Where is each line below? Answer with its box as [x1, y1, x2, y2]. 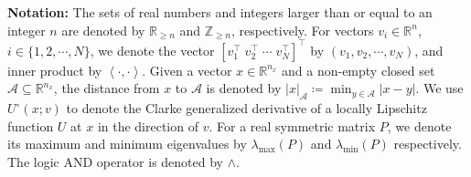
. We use [415, 78, 464, 98]
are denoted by [61, 20, 145, 39]
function [7, 116, 54, 135]
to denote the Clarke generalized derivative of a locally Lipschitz [66, 99, 427, 118]
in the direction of [97, 116, 198, 135]
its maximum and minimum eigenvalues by [7, 134, 247, 153]
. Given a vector [142, 60, 232, 79]
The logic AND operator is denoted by [7, 151, 224, 171]
